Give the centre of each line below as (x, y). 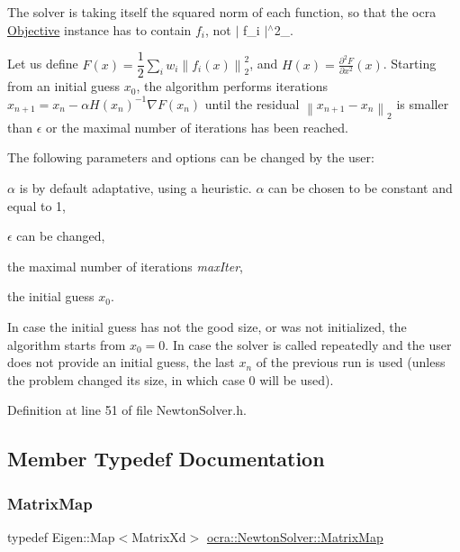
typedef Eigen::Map (61, 537)
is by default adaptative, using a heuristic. (135, 188)
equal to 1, (36, 205)
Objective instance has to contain (99, 29)
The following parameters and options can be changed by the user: (191, 157)
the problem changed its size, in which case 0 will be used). (171, 379)
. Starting (410, 64)
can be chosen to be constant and (361, 188)
